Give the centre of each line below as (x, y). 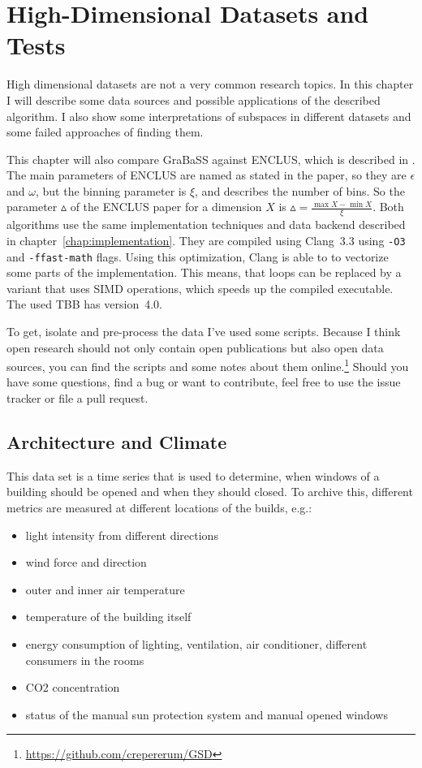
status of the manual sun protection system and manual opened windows (207, 714)
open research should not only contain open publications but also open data (195, 347)
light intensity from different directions (122, 535)
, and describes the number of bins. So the (300, 190)
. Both (388, 207)
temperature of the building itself (108, 617)
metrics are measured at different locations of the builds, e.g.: (159, 507)
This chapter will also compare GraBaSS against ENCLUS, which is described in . (211, 159)
